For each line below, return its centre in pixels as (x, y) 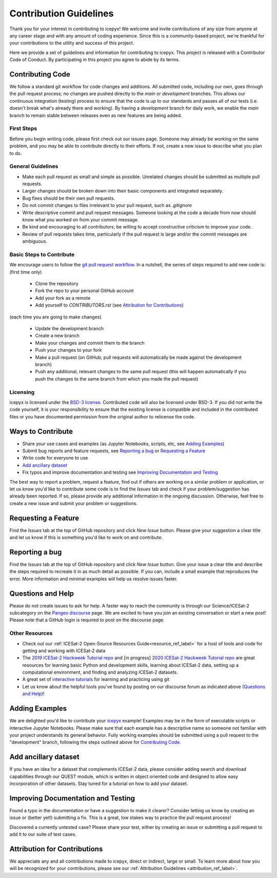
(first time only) (26, 272)
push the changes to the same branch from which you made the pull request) (117, 379)
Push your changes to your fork (68, 350)
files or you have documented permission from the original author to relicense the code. (102, 416)
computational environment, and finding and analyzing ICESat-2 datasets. (100, 672)
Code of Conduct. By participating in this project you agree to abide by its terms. (95, 60)
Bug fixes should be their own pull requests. (69, 198)
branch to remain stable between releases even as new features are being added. (96, 115)
